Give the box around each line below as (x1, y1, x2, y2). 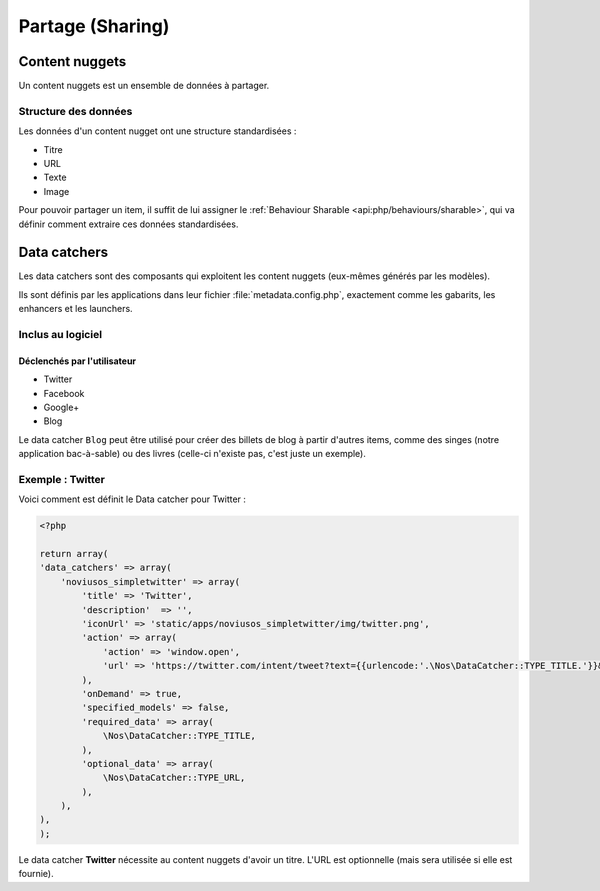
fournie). (18, 868, 54, 880)
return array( (39, 548, 109, 560)
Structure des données (18, 104, 133, 118)
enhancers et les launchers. (18, 303, 134, 315)
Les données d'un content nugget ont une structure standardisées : (18, 125, 297, 137)
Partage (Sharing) (18, 15, 170, 37)
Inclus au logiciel (18, 328, 103, 341)
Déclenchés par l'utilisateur (18, 355, 137, 367)
